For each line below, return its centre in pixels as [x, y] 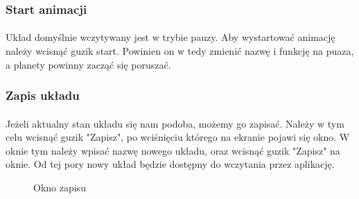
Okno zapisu [60, 188]
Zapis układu [43, 95]
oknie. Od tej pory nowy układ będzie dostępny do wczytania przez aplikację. [170, 164]
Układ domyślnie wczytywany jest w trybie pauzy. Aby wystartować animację [170, 37]
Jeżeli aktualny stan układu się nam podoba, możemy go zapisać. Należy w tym [175, 123]
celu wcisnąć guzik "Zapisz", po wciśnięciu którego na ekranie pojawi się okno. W [178, 137]
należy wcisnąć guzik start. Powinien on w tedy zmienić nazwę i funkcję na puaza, [180, 51]
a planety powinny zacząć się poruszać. [88, 64]
